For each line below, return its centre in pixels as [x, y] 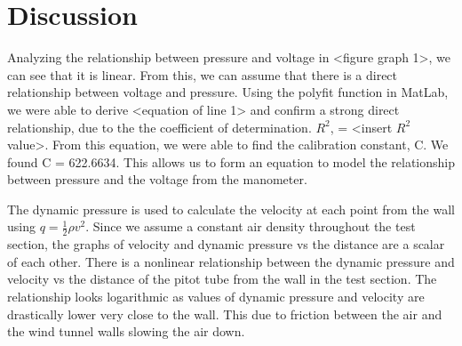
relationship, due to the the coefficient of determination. [159, 127]
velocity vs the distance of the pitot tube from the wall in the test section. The [222, 279]
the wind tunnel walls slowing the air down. [126, 331]
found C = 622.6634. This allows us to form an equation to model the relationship [231, 161]
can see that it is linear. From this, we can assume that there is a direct [203, 74]
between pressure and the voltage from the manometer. [157, 179]
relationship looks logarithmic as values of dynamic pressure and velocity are [216, 297]
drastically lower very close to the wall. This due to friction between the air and [225, 314]
